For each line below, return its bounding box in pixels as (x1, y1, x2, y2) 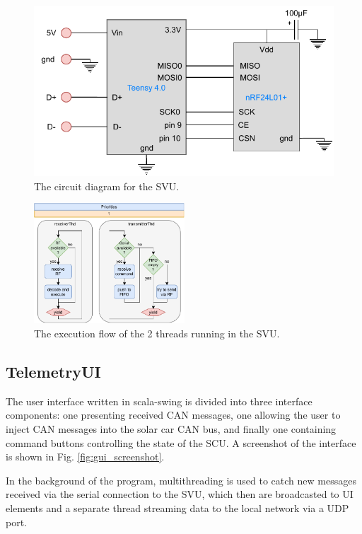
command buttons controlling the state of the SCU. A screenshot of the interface (6, 435, 356, 450)
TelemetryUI (6, 361, 101, 383)
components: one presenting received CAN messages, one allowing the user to (6, 407, 341, 422)
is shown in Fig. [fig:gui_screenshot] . (6, 449, 165, 464)
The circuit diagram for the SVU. (34, 178, 180, 193)
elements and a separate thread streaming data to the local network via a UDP (6, 501, 349, 516)
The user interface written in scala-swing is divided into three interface (6, 393, 313, 408)
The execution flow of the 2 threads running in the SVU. (34, 326, 280, 341)
